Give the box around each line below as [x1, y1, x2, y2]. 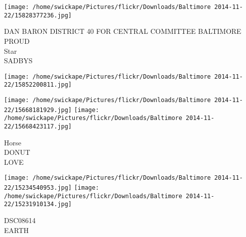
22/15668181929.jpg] [4, 106, 72, 114]
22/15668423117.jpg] [4, 122, 72, 130]
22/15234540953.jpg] [4, 184, 72, 192]
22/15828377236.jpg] [4, 11, 72, 19]
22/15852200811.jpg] [4, 81, 72, 89]
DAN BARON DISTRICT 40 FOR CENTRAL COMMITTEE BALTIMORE [4, 26, 242, 36]
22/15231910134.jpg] [4, 201, 72, 208]
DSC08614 [4, 215, 36, 226]
